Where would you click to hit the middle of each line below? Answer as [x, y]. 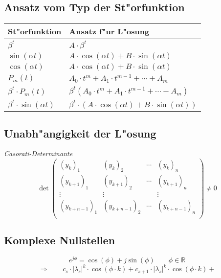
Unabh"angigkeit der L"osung [80, 133]
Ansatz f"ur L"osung [109, 31]
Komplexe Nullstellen [60, 240]
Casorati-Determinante [38, 153]
